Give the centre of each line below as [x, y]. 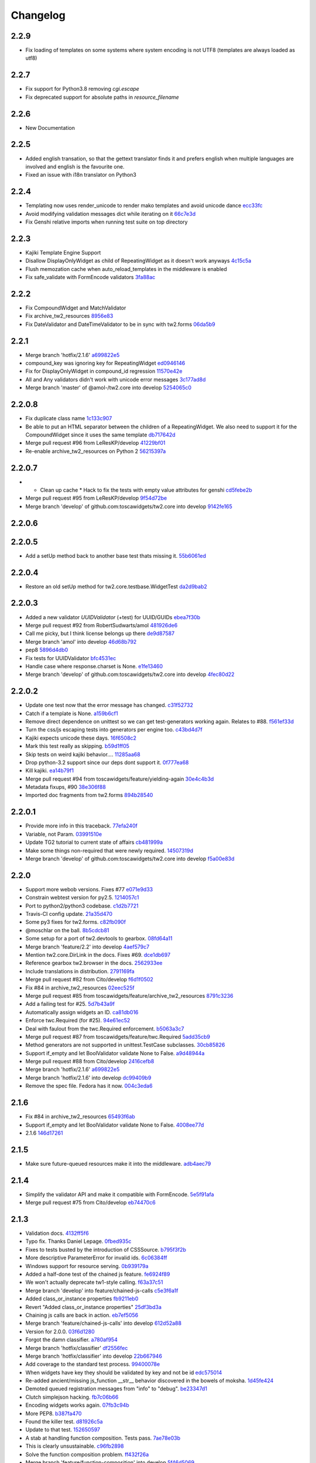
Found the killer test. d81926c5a [64, 1421]
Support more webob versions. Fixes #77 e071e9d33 [89, 889]
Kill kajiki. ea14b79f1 [50, 771]
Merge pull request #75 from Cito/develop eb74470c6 [91, 1203]
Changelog [38, 15]
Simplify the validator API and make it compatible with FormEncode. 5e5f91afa [120, 1194]
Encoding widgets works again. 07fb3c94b [78, 1405]
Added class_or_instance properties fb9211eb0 [82, 1299]
